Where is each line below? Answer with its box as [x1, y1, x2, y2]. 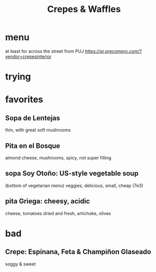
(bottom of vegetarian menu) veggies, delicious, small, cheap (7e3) [5, 182, 143, 188]
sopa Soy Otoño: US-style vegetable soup [5, 169, 139, 178]
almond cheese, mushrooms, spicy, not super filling [5, 154, 111, 160]
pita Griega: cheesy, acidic [5, 197, 90, 205]
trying [5, 71, 31, 82]
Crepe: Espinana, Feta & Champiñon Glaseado [5, 247, 151, 256]
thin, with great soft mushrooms [5, 127, 71, 133]
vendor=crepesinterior [5, 53, 51, 59]
